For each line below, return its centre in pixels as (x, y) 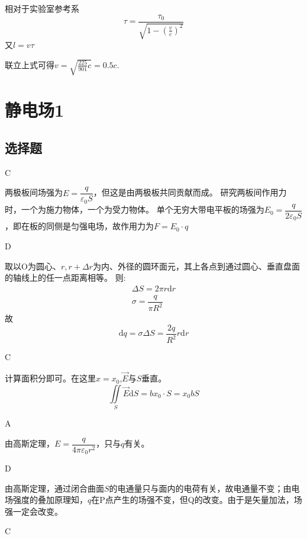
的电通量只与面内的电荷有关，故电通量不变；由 (200, 488)
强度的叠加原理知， (50, 500)
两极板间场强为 (34, 192)
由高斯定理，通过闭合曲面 (54, 488)
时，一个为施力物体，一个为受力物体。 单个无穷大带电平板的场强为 (135, 209)
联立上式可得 (30, 64)
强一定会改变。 (34, 511)
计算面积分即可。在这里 (50, 378)
